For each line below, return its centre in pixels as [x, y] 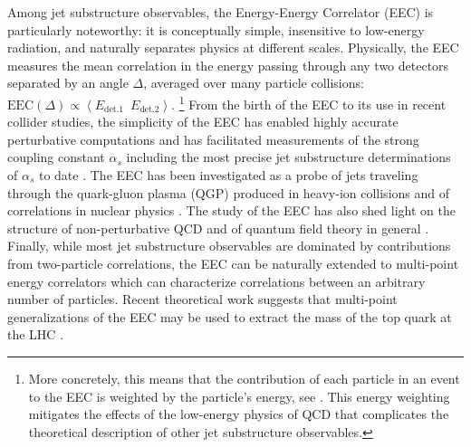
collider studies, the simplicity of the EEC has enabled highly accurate [203, 122]
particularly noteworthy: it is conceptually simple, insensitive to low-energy [216, 29]
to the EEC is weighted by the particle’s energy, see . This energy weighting [239, 396]
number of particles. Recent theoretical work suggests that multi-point [202, 299]
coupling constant [56, 157]
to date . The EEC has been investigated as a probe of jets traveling [228, 175]
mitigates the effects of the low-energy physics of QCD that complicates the [239, 414]
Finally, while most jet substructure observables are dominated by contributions [229, 246]
